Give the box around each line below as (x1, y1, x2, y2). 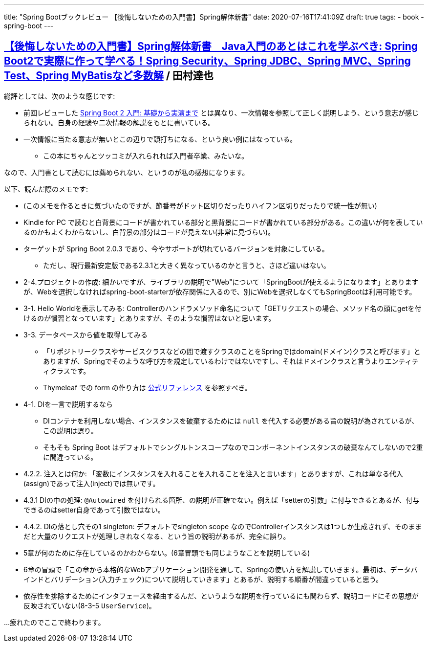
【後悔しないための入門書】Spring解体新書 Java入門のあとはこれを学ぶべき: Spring (4, 40, 418, 53)
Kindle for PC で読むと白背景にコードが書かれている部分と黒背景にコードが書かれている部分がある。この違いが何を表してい (23, 218, 423, 226)
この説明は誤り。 (43, 426, 98, 435)
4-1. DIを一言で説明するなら (23, 400, 113, 408)
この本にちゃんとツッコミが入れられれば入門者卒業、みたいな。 (43, 151, 248, 160)
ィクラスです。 (43, 366, 90, 375)
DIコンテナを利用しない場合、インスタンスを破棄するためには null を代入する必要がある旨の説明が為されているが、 (43, 416, 419, 425)
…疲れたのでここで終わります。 (4, 618, 105, 626)
